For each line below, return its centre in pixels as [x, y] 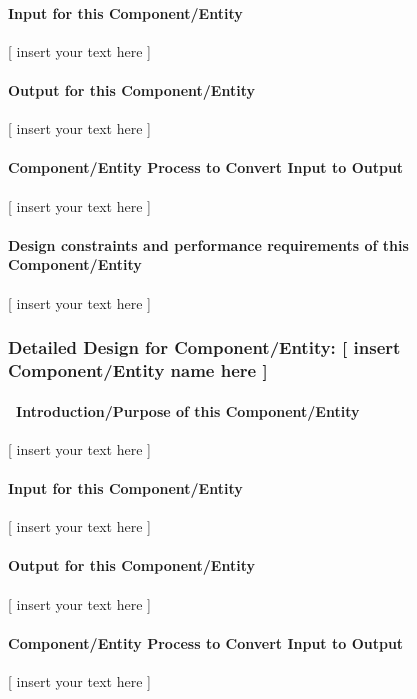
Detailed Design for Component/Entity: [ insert [204, 347]
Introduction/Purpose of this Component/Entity [188, 410]
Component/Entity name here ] [138, 370]
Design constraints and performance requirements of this [208, 244]
